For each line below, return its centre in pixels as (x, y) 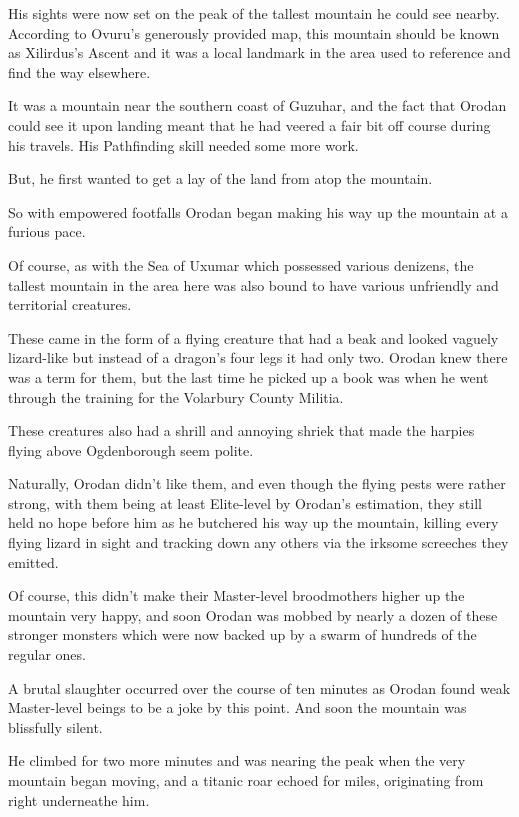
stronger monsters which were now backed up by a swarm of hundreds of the (242, 634)
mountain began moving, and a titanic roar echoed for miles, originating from (246, 780)
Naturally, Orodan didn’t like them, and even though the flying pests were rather (257, 483)
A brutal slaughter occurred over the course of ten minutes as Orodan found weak (259, 687)
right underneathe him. (79, 799)
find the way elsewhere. (79, 71)
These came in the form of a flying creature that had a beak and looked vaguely (253, 337)
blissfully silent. (55, 726)
